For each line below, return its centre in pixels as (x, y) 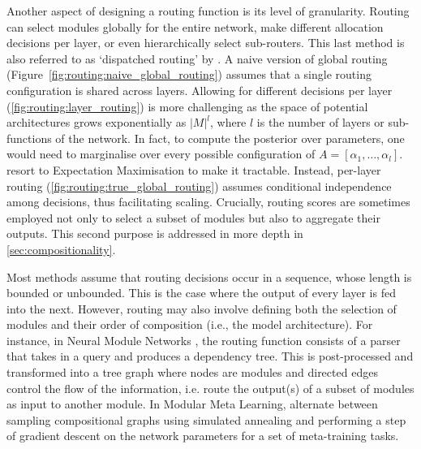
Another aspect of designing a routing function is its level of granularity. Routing (208, 11)
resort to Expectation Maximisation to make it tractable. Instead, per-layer (194, 169)
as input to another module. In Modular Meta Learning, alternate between (192, 404)
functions (29, 138)
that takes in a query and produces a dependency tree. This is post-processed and (210, 356)
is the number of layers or (320, 122)
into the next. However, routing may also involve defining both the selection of (202, 308)
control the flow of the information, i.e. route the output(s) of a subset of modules (210, 388)
